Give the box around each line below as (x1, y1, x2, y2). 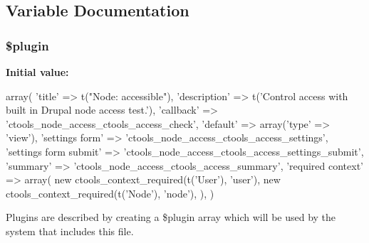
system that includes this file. (6, 223, 134, 238)
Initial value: (6, 65, 69, 79)
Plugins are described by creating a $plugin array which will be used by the (6, 210, 336, 225)
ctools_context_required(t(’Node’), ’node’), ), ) (6, 185, 214, 200)
